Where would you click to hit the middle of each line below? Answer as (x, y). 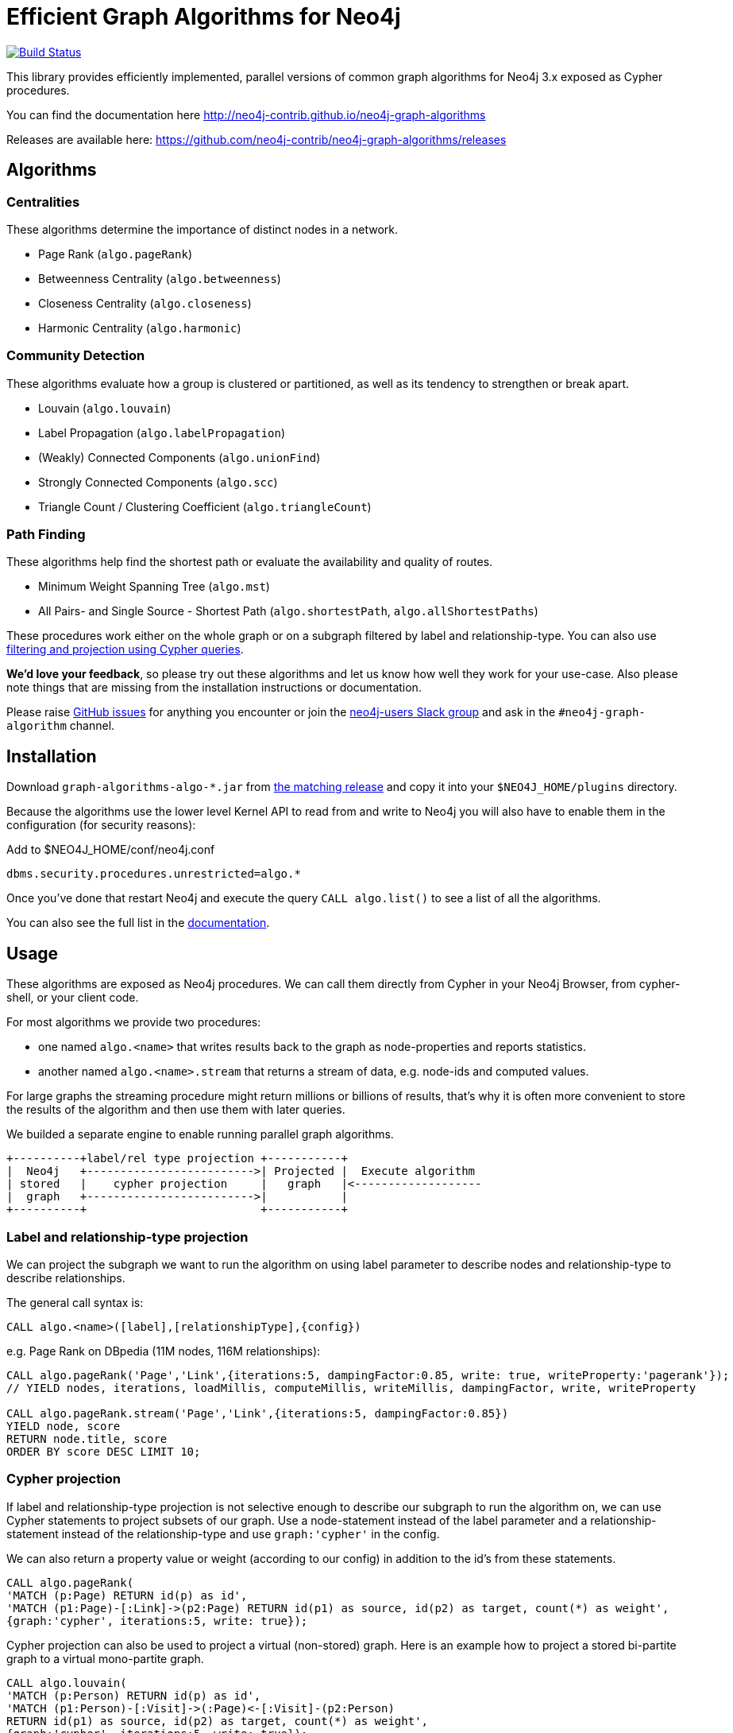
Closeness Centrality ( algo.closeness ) (145, 303)
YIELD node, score (64, 1426)
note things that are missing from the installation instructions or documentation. (214, 688)
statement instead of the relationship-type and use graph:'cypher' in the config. (223, 1533)
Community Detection (76, 356)
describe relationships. (66, 1277)
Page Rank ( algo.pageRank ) (115, 254)
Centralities (43, 202)
